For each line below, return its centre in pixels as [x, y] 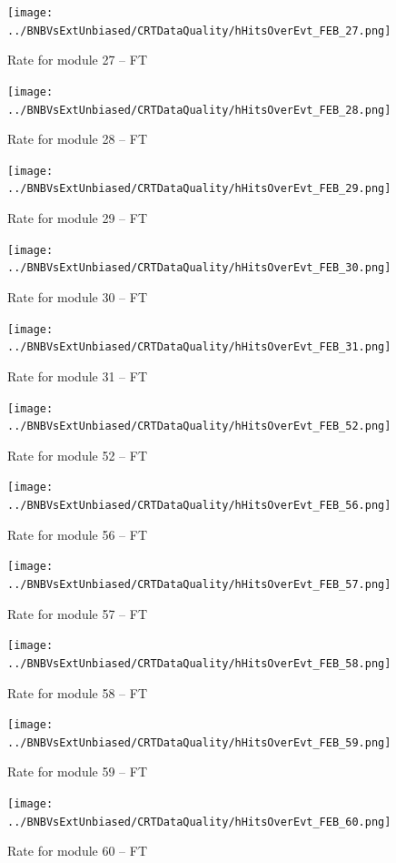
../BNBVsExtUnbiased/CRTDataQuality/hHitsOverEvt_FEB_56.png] [199, 506]
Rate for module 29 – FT [78, 218]
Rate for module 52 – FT [78, 455]
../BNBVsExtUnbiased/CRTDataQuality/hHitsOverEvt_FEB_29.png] [199, 189]
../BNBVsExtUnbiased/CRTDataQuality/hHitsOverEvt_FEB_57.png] [199, 584]
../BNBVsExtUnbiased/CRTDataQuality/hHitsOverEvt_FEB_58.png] [199, 663]
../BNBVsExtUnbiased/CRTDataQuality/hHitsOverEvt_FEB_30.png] [199, 268]
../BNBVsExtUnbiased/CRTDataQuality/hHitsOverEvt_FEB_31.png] [199, 347]
